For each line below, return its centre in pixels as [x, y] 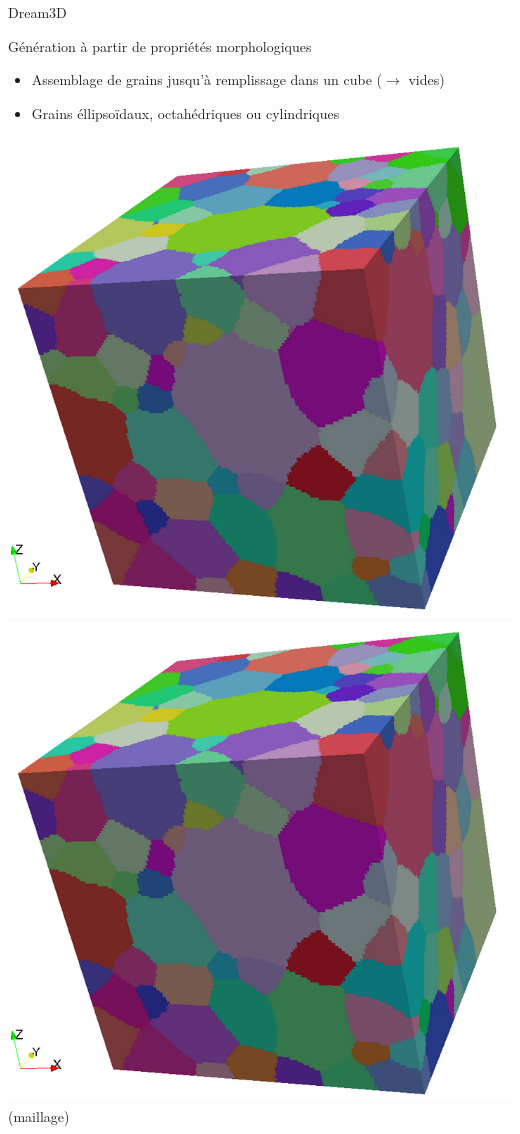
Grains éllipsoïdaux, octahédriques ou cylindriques [185, 112]
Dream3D [37, 12]
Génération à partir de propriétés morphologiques [160, 45]
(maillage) [39, 1115]
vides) [426, 79]
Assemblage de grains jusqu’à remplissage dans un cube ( [207, 79]
